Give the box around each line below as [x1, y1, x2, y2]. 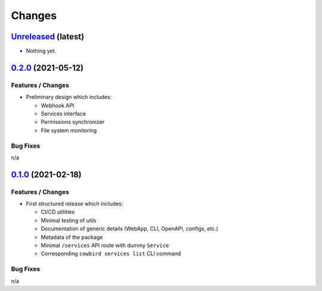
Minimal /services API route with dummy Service [41, 242, 169, 249]
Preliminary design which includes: [26, 93, 112, 101]
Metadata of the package [41, 233, 103, 240]
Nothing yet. [26, 48, 57, 55]
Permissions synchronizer [41, 118, 105, 126]
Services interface [41, 110, 86, 117]
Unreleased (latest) [11, 32, 85, 42]
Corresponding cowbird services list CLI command [41, 250, 181, 257]
